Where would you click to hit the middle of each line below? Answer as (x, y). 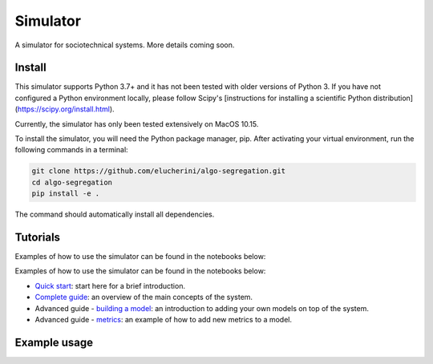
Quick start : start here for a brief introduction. (110, 285)
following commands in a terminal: (71, 150)
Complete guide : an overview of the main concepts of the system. (144, 297)
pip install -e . (66, 194)
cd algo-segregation (72, 182)
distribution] (393, 98)
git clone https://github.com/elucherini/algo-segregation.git (159, 171)
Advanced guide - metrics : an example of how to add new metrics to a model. (164, 320)
